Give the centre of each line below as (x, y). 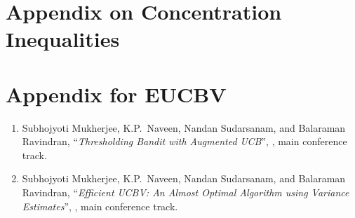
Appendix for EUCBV (116, 94)
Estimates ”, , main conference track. (100, 206)
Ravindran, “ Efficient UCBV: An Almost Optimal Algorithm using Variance (186, 192)
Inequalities (63, 39)
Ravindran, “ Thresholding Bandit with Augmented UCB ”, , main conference (185, 141)
